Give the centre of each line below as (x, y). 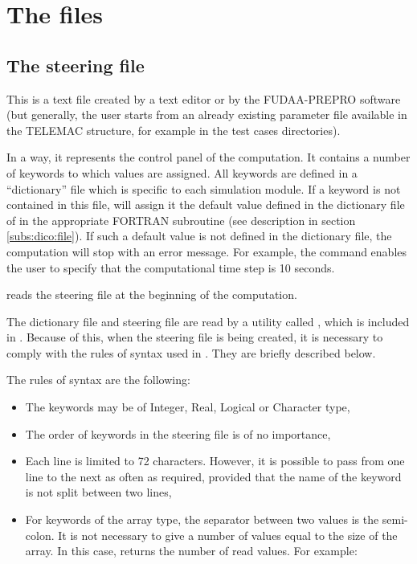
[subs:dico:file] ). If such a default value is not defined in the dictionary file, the (199, 236)
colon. (40, 535)
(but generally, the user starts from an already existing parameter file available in (207, 114)
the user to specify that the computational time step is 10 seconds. (171, 267)
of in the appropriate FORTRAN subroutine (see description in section (181, 220)
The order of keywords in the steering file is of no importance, (178, 433)
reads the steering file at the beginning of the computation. (152, 294)
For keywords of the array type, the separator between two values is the (202, 519)
